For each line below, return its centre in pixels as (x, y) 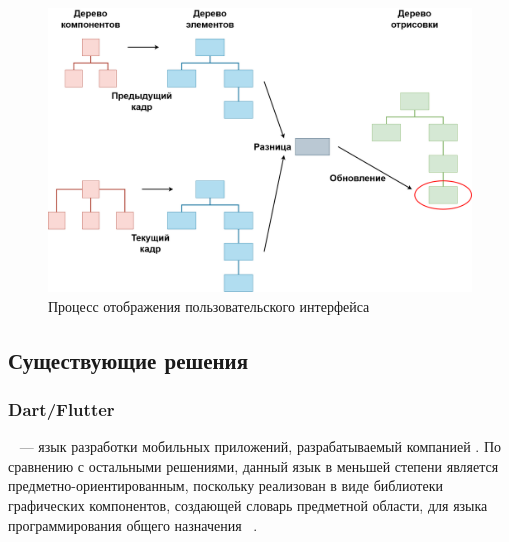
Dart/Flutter (61, 408)
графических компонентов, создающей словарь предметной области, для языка (248, 505)
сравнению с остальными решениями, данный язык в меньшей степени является (253, 465)
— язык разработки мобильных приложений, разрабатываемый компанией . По (260, 446)
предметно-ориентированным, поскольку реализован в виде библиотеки (225, 485)
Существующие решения (128, 359)
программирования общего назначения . (133, 524)
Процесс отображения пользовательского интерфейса (209, 305)
